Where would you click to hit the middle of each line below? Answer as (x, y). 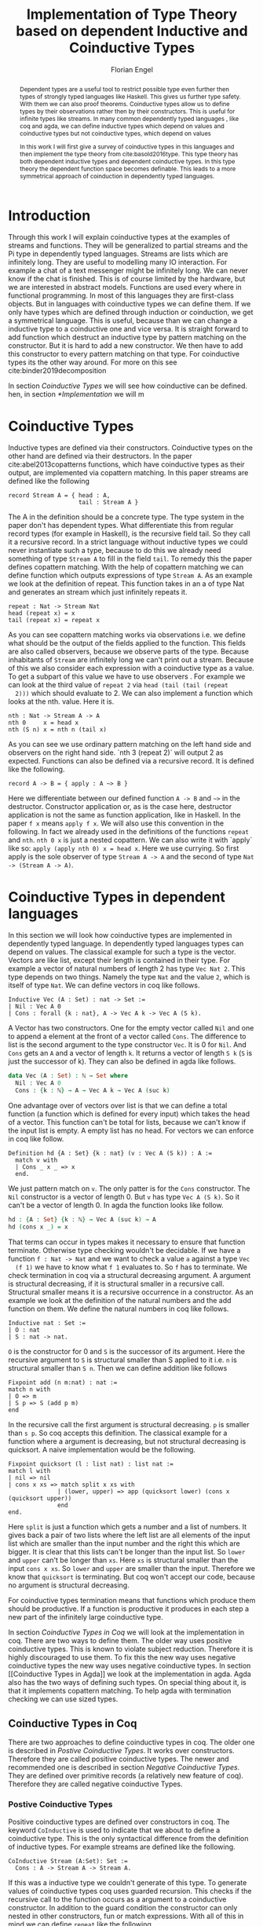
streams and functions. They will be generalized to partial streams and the (128, 246)
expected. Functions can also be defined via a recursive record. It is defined (131, 761)
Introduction (49, 216)
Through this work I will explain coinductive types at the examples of (119, 237)
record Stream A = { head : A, (59, 496)
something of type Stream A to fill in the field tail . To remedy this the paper (130, 558)
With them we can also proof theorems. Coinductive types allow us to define (124, 104)
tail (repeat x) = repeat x (54, 621)
